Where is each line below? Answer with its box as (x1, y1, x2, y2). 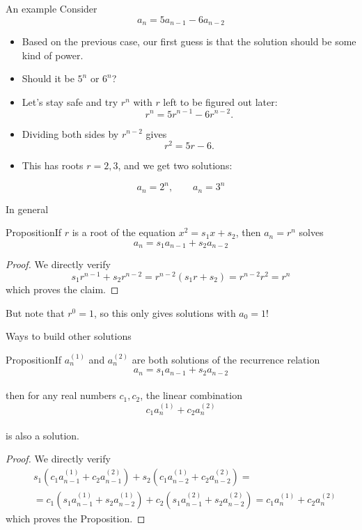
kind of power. (22, 47, 84, 62)
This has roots (22, 158, 84, 173)
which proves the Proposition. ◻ (6, 511, 145, 526)
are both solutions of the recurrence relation (132, 352, 320, 366)
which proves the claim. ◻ (6, 282, 119, 297)
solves (299, 225, 324, 240)
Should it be (22, 71, 74, 86)
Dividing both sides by (22, 126, 119, 141)
